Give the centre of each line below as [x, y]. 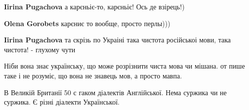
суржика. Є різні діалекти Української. [62, 102]
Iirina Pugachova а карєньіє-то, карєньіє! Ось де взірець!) [94, 6]
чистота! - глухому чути [40, 49]
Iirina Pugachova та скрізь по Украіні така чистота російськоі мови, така [118, 40]
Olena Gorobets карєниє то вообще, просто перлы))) [87, 23]
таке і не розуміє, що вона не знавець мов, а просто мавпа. [93, 75]
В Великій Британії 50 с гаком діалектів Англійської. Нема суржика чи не [115, 92]
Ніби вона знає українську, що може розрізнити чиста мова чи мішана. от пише [124, 66]
